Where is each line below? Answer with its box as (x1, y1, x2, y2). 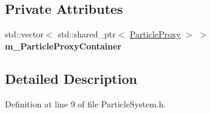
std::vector (5, 28, 44, 40)
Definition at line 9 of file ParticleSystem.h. (5, 97, 166, 110)
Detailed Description (5, 69, 138, 87)
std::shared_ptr (58, 28, 116, 40)
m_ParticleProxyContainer (5, 39, 122, 52)
